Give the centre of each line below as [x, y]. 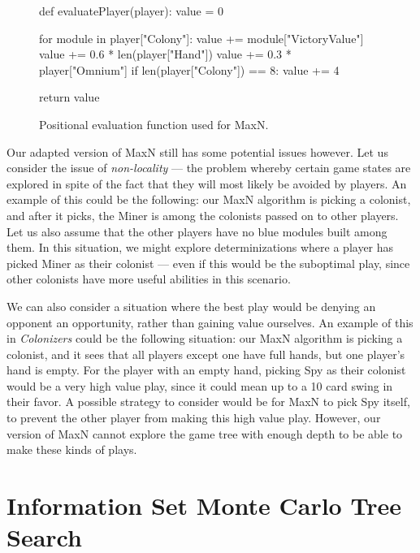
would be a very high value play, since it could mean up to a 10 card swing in [200, 385]
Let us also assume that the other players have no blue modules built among [197, 231]
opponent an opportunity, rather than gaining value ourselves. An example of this [210, 322]
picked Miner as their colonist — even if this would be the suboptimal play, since [208, 263]
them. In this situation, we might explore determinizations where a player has [200, 247]
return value [69, 97]
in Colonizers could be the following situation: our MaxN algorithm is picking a [205, 338]
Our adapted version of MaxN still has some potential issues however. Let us [197, 151]
